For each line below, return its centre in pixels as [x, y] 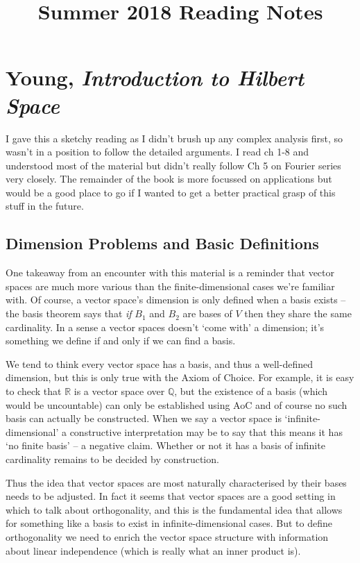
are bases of [207, 313]
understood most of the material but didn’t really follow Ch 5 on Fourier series [173, 165]
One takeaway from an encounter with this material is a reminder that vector [170, 272]
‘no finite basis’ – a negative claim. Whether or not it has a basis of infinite [165, 445]
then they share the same [298, 313]
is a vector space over [119, 391]
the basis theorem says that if [69, 313]
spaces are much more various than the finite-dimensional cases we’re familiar [170, 286]
